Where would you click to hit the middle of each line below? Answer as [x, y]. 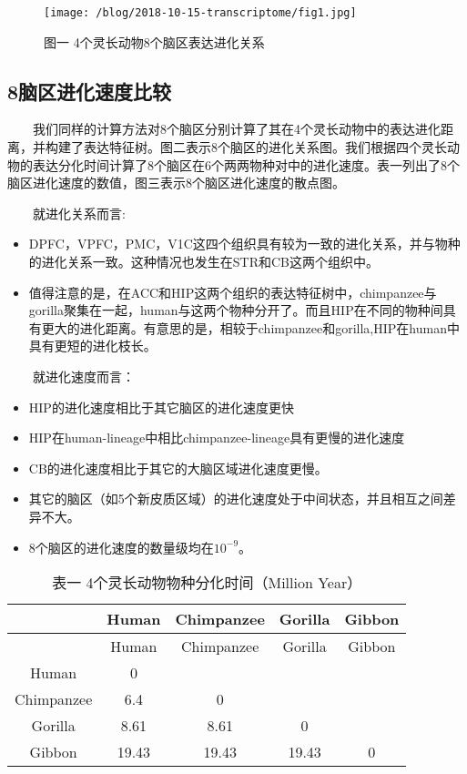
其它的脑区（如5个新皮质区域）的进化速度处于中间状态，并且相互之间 [236, 499]
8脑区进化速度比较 [90, 91]
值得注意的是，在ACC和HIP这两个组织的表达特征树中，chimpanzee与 [233, 292]
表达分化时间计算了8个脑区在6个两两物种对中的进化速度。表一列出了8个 [246, 164]
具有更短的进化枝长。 [92, 346]
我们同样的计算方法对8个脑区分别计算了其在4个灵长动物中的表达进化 [237, 129]
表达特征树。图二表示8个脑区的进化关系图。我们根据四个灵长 [265, 147]
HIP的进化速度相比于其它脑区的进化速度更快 [161, 407]
